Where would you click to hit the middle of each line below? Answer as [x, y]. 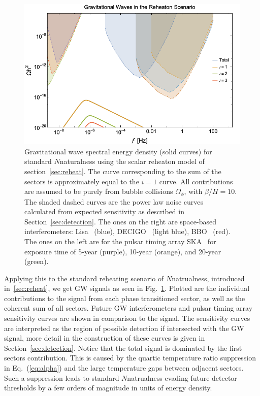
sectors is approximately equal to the [82, 181]
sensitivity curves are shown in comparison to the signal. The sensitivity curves [127, 318]
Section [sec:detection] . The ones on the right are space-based [120, 221]
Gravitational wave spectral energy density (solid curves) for [118, 151]
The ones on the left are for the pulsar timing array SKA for [120, 241]
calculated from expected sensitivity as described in [104, 211]
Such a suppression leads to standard [62, 377]
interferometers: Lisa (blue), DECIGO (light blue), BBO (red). [127, 231]
